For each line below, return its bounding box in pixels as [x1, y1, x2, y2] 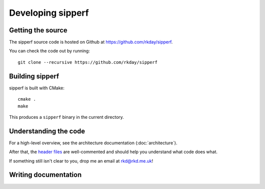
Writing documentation [9, 171, 82, 179]
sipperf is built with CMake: [9, 85, 65, 91]
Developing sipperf [9, 7, 89, 18]
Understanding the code [9, 127, 85, 135]
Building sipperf [9, 72, 59, 81]
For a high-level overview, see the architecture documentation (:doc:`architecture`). [9, 140, 178, 146]
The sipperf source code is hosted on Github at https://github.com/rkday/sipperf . [9, 39, 173, 45]
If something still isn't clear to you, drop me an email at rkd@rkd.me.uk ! [9, 158, 153, 164]
